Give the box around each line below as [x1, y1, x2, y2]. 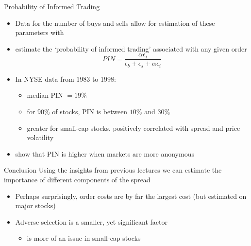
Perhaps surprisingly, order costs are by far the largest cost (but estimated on [15, 191, 247, 201]
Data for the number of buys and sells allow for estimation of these [15, 18, 215, 28]
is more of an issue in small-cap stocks [27, 233, 141, 243]
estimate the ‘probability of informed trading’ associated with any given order [15, 43, 247, 53]
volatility [27, 132, 54, 142]
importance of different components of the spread [4, 175, 151, 185]
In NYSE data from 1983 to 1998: [15, 73, 116, 84]
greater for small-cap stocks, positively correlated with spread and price [27, 123, 240, 133]
